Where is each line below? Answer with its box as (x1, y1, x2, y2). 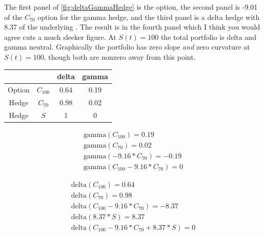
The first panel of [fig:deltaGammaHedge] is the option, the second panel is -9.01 (4, 2, 258, 12)
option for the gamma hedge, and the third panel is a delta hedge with (37, 11, 260, 22)
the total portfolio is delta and (160, 31, 256, 42)
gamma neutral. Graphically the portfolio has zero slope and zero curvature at (4, 41, 250, 52)
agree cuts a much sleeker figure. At (4, 31, 116, 42)
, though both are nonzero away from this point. (44, 51, 196, 62)
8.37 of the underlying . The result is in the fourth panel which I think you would (4, 21, 260, 32)
